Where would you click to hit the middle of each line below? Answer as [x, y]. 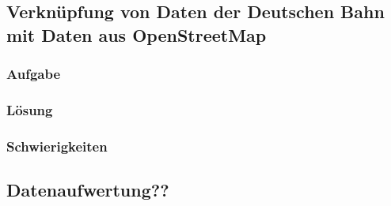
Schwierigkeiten [57, 146]
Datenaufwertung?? [88, 190]
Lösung [30, 109]
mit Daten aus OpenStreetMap [137, 34]
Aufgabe [34, 74]
